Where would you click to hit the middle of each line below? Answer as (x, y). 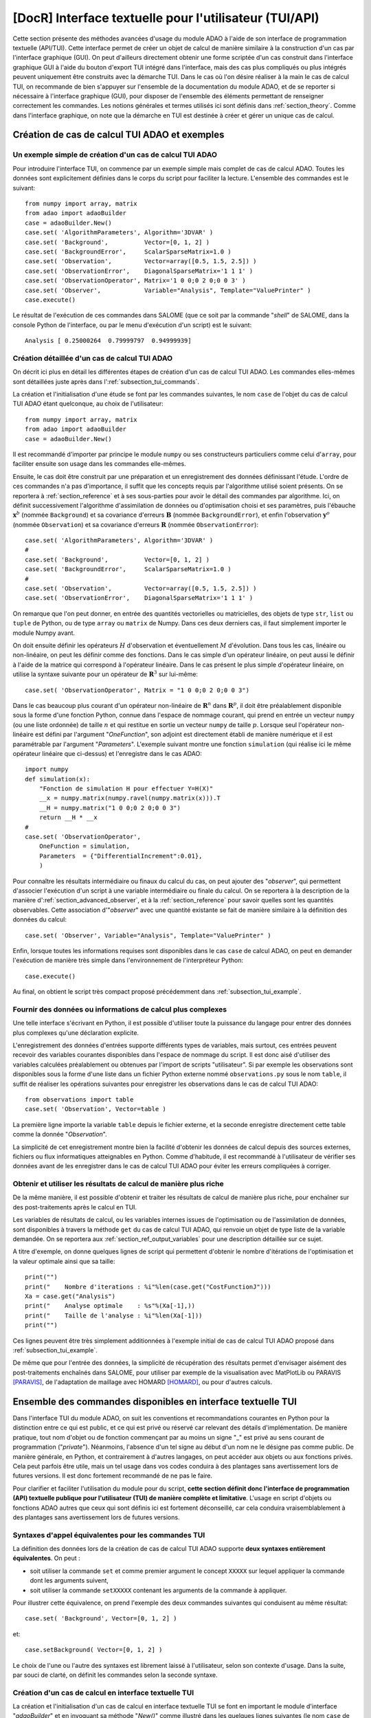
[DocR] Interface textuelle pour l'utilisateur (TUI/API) (166, 18)
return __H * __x (68, 817)
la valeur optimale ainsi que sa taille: (64, 1261)
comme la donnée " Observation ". (60, 1135)
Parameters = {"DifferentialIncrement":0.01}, (121, 856)
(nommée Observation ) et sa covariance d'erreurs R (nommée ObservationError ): (136, 524)
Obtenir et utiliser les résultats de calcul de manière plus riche (118, 1184)
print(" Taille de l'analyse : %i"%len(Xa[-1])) (114, 1315)
